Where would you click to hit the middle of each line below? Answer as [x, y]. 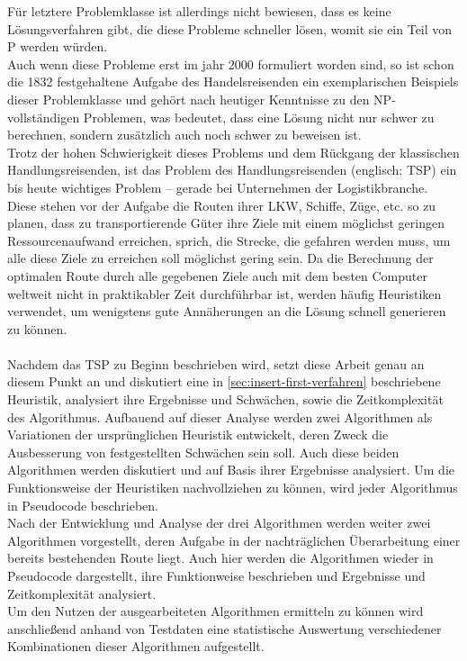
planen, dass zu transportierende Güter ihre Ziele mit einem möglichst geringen [226, 223]
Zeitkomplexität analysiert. [82, 593]
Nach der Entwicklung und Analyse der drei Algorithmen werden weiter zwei [219, 523]
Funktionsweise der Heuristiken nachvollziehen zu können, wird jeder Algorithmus [233, 488]
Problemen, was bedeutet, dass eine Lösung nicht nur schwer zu [259, 117]
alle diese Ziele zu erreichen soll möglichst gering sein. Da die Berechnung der [220, 258]
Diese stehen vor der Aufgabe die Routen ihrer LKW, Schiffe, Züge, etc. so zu [222, 205]
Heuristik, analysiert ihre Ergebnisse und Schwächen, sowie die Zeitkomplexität [225, 399]
